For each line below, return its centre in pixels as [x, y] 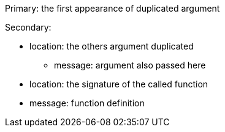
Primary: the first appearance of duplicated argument [112, 8]
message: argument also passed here [130, 65]
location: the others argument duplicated [112, 46]
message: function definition [87, 103]
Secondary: [28, 27]
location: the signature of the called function [119, 84]
